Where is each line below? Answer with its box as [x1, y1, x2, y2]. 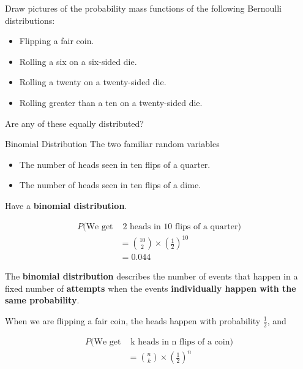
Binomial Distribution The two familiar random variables [5, 137, 220, 150]
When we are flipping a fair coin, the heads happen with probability [5, 314, 261, 327]
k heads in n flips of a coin [130, 337, 230, 346]
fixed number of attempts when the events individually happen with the [5, 281, 296, 294]
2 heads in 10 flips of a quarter [122, 222, 238, 231]
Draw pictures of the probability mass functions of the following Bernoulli [5, 2, 282, 14]
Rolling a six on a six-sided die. [19, 55, 137, 67]
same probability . [5, 294, 80, 306]
